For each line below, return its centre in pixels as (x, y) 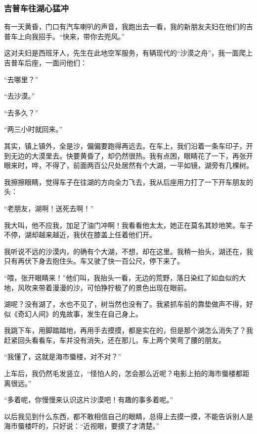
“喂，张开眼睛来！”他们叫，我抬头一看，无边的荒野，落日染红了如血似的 (122, 277)
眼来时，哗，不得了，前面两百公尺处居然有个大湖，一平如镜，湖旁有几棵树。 (128, 165)
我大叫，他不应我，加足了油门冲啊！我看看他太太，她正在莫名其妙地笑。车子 (128, 225)
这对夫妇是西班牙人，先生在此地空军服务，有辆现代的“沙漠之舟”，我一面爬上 (128, 53)
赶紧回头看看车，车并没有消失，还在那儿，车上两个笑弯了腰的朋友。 (115, 340)
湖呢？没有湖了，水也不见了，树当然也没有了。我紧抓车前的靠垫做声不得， (125, 304)
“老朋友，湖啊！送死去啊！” (49, 208)
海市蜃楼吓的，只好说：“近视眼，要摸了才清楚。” (82, 426)
